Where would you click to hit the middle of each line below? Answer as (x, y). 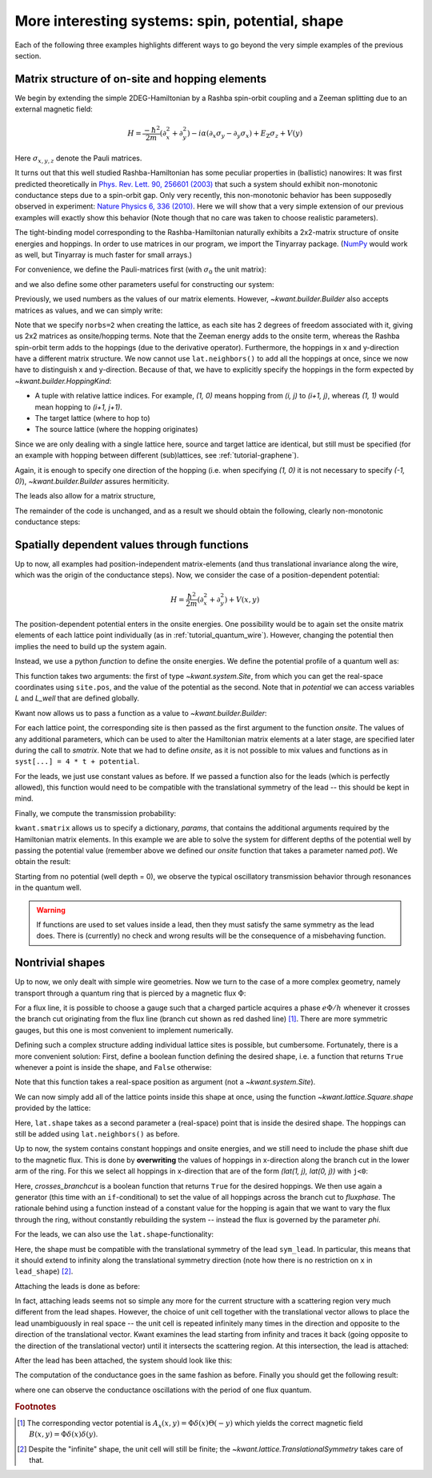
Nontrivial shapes (60, 963)
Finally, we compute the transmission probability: (96, 813)
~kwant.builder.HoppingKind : (63, 381)
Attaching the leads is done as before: (77, 1286)
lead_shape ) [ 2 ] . (44, 1271)
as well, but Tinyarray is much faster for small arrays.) (103, 254)
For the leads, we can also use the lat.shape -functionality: (114, 1234)
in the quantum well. (48, 888)
